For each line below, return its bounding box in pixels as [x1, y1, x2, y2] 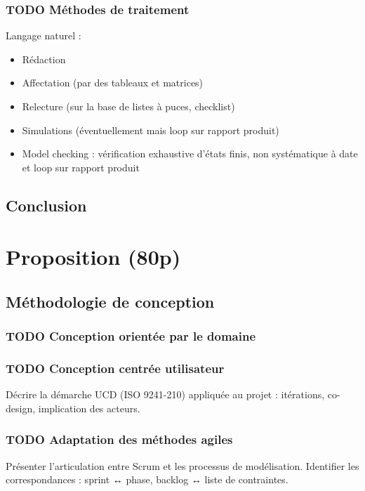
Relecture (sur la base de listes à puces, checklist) [22, 99, 235, 113]
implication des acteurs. [38, 400, 140, 415]
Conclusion [6, 194, 87, 216]
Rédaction [22, 51, 66, 66]
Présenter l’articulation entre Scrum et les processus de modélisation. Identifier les [6, 458, 359, 473]
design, [6, 400, 36, 415]
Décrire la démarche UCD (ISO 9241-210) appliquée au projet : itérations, [6, 387, 325, 402]
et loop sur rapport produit [22, 159, 140, 174]
